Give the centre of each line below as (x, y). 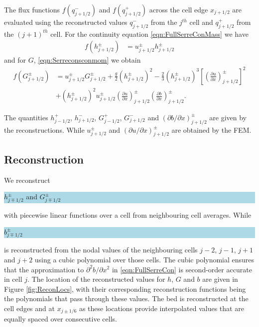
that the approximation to (44, 269)
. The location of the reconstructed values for (96, 279)
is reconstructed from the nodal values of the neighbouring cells (101, 250)
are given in (220, 279)
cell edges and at (29, 308)
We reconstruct (27, 180)
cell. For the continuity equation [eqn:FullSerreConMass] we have (149, 34)
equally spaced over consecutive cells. (61, 319)
